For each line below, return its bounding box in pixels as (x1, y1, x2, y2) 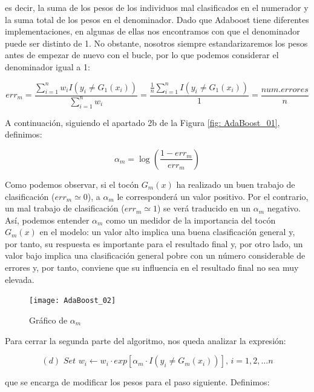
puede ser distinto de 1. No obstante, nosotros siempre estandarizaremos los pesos (5, 36, 308, 49)
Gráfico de (29, 313, 68, 326)
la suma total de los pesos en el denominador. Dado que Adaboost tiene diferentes (5, 13, 309, 25)
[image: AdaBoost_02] (29, 296, 116, 305)
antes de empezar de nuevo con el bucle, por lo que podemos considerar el (5, 48, 279, 61)
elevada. (5, 273, 34, 285)
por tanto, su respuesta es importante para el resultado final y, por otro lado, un (5, 237, 303, 250)
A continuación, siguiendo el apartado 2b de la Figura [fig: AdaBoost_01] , (5, 116, 280, 128)
